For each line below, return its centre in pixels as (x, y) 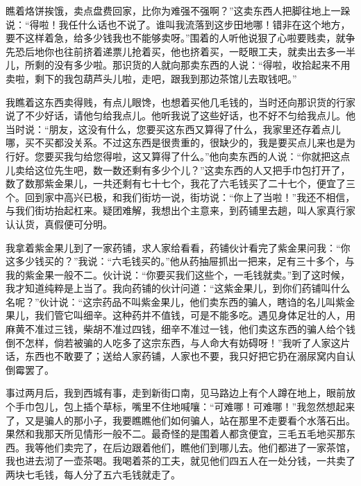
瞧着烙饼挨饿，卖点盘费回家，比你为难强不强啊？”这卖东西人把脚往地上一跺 (178, 10)
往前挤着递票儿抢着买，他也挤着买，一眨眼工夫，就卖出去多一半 (209, 51)
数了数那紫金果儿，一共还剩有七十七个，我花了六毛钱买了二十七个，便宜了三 (180, 183)
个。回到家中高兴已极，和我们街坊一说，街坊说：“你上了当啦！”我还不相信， (180, 197)
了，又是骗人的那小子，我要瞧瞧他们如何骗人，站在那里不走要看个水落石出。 (180, 420)
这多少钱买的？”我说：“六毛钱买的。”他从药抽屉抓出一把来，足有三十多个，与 (180, 261)
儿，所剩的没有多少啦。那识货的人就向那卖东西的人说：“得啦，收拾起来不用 (178, 65)
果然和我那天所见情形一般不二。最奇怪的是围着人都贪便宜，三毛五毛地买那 (176, 434)
